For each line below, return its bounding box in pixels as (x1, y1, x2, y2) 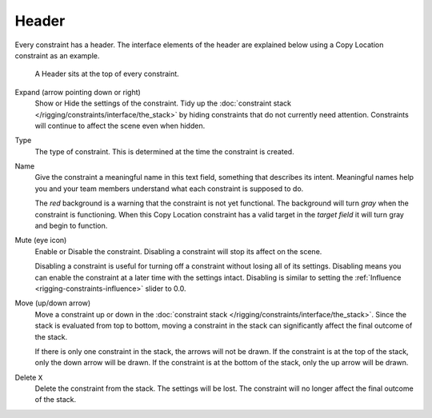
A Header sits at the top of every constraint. (34, 69, 179, 79)
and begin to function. (34, 221, 108, 231)
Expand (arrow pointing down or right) (14, 87, 142, 97)
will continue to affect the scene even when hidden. (34, 121, 206, 130)
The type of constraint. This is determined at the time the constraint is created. (34, 146, 295, 156)
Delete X (14, 372, 43, 382)
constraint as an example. (14, 50, 100, 60)
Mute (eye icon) (14, 236, 67, 245)
